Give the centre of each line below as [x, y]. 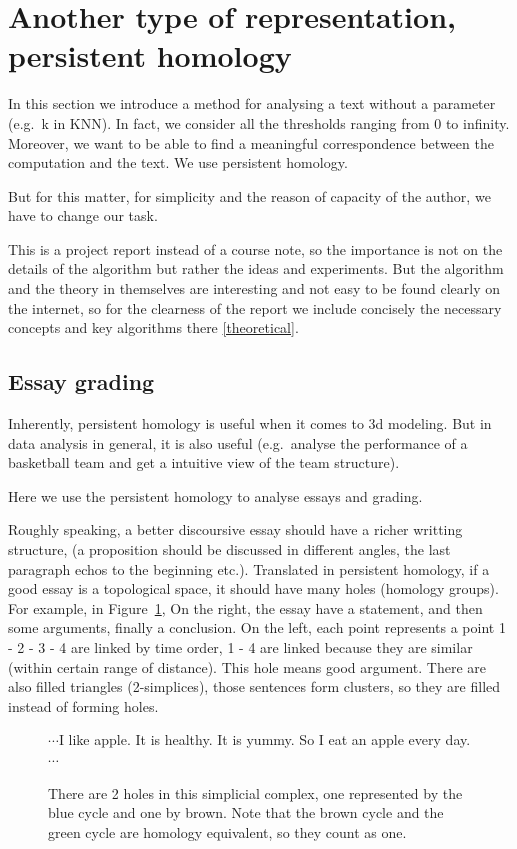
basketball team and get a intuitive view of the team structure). [204, 462]
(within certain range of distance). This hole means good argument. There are [247, 666]
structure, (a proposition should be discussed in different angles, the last [229, 549]
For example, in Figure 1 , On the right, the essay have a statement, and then [245, 607]
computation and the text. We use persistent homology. [178, 162]
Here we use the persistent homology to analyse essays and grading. [215, 495]
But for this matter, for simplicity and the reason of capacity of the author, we [249, 195]
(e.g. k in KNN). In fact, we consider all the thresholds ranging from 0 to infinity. [259, 122]
